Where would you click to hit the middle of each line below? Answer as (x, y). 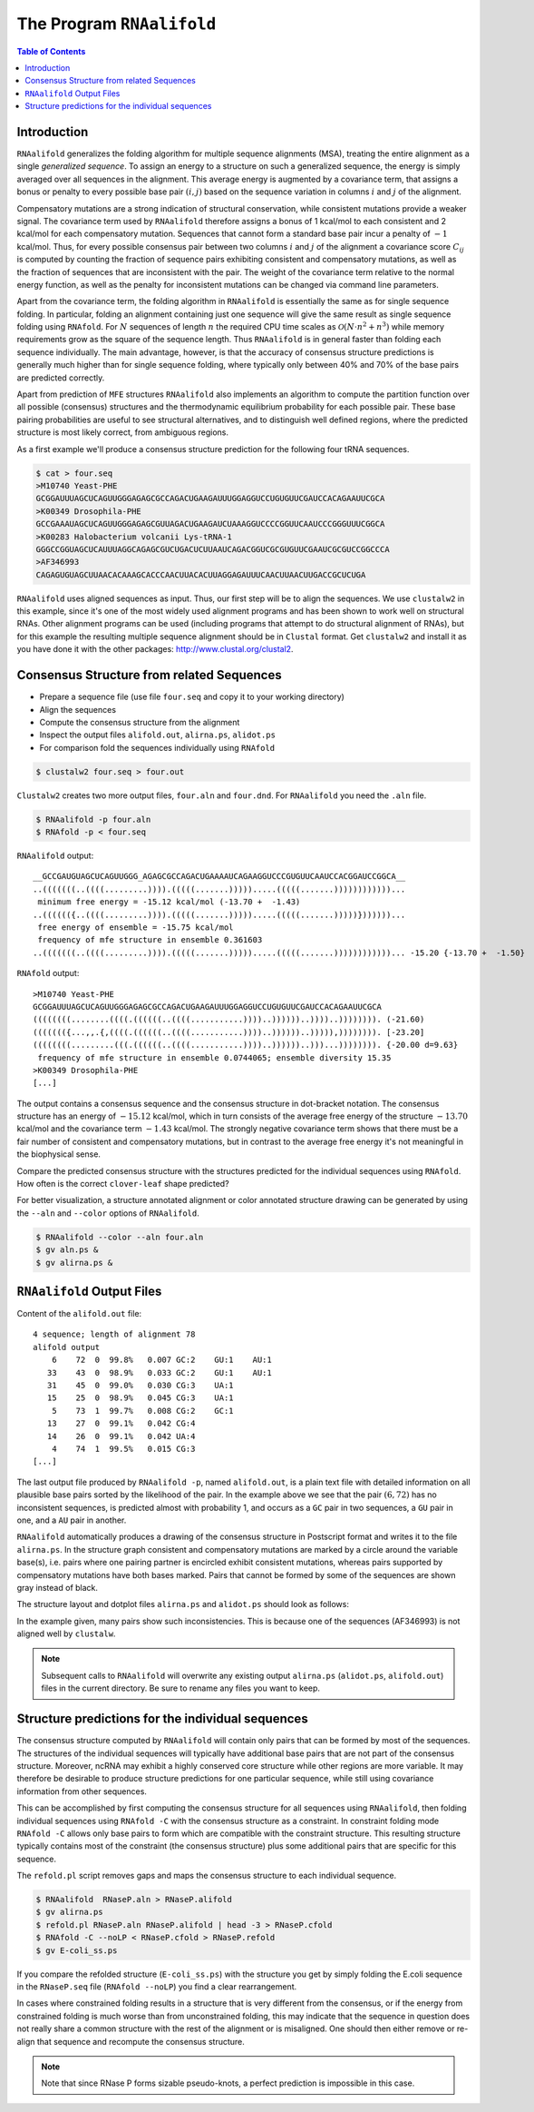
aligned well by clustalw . (66, 1633)
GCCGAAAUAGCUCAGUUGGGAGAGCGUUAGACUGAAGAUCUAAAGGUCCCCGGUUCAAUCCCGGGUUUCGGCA (210, 524)
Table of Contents (51, 51)
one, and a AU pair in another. (72, 1520)
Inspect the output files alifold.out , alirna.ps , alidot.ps (158, 735)
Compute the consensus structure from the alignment (140, 722)
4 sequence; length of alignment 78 (114, 1334)
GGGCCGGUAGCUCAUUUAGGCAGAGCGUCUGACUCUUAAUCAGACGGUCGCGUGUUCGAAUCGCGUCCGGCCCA (213, 549)
